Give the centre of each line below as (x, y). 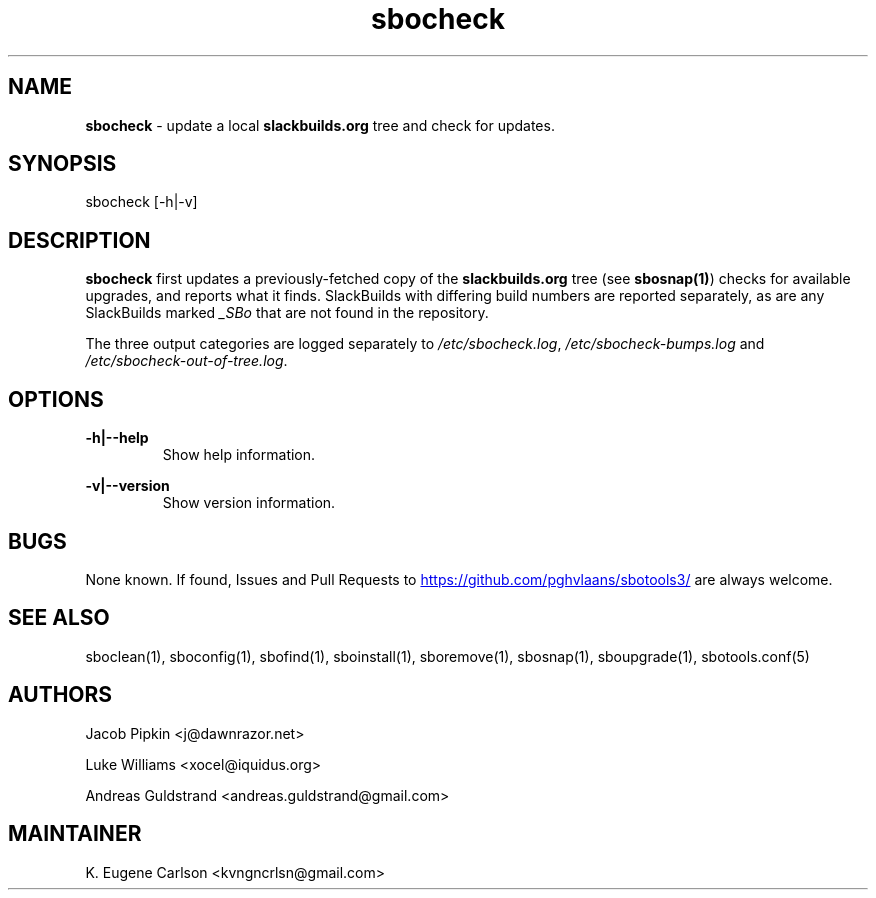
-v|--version (127, 486)
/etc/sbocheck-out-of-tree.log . (186, 361)
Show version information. (249, 503)
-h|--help (117, 438)
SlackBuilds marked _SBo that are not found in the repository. (287, 313)
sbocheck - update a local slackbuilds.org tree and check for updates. (320, 125)
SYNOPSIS (62, 164)
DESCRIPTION (79, 240)
